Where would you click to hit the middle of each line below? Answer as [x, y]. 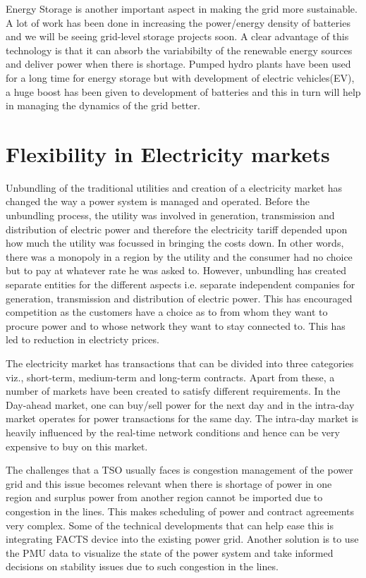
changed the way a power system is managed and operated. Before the [158, 201]
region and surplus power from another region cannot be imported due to [164, 497]
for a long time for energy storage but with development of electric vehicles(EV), [180, 77]
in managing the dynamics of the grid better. [103, 105]
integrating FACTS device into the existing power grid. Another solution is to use [182, 539]
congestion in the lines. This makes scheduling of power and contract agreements [180, 511]
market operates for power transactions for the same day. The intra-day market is [182, 418]
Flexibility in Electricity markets [168, 153]
